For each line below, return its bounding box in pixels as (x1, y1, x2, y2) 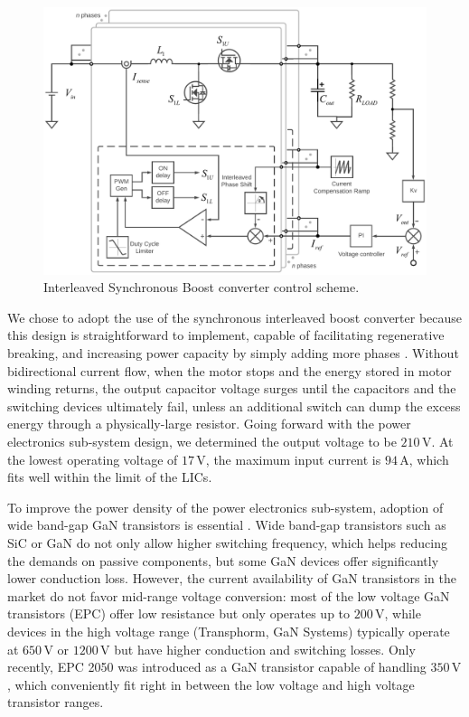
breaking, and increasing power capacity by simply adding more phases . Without (7, 344, 459, 363)
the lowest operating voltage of (7, 449, 178, 468)
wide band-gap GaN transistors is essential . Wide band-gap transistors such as (7, 515, 446, 534)
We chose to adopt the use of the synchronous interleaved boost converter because (7, 307, 463, 326)
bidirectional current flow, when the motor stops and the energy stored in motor (7, 361, 452, 380)
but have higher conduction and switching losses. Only (114, 639, 416, 658)
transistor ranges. (7, 693, 104, 712)
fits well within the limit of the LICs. (7, 467, 212, 486)
